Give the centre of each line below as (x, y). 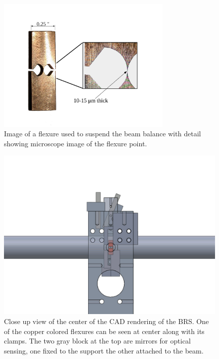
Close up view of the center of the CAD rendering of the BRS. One (107, 321)
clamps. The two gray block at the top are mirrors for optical (98, 341)
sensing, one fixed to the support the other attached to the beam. (104, 350)
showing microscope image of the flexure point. (76, 143)
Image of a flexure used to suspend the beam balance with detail (103, 134)
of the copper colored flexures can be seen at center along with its (104, 331)
